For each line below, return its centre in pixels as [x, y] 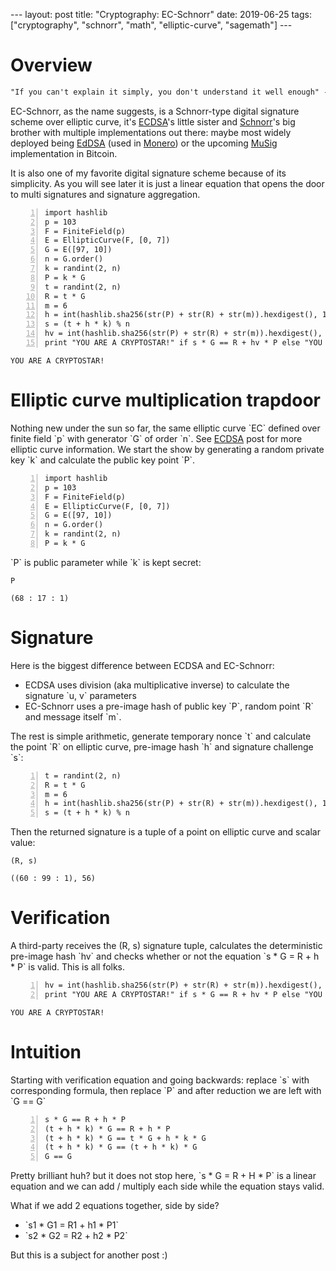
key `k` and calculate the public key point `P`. [103, 460]
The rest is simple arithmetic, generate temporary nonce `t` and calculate [161, 736]
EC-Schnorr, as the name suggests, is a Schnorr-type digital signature [155, 111]
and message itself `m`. [73, 716]
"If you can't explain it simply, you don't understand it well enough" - [169, 92]
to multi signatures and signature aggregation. [105, 194]
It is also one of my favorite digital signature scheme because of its [148, 173]
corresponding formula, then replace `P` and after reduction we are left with [166, 1090]
